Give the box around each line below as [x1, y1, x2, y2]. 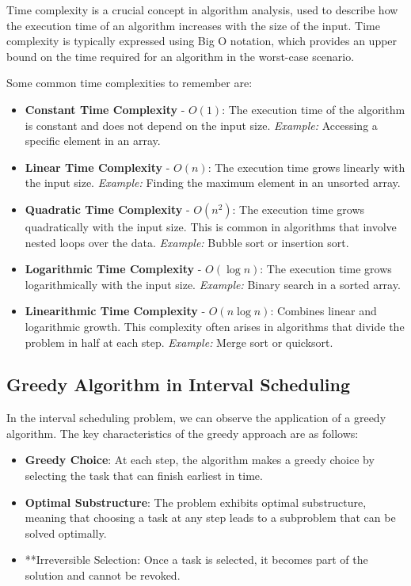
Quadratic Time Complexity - [25, 200, 190, 217]
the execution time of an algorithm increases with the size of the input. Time [6, 17, 380, 33]
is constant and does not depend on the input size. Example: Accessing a [25, 116, 378, 133]
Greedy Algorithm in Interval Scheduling [6, 372, 351, 397]
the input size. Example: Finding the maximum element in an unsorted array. [25, 174, 401, 191]
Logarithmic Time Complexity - [25, 261, 202, 277]
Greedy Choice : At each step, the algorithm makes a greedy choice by [25, 451, 375, 468]
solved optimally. [25, 524, 107, 541]
